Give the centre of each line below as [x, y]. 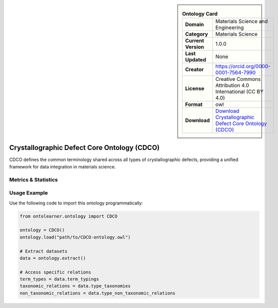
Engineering [229, 27]
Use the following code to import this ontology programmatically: [76, 203]
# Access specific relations [55, 272]
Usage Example [28, 193]
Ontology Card [200, 14]
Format [194, 104]
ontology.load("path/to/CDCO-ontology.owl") [75, 237]
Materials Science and [241, 21]
